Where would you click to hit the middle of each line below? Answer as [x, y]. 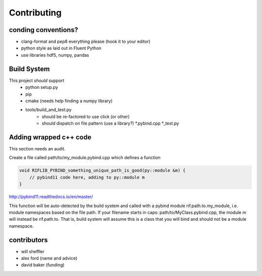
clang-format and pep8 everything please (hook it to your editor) [86, 42]
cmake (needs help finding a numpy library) [69, 101]
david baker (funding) [43, 265]
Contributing [35, 13]
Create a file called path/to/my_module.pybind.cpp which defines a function [85, 158]
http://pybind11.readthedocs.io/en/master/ [51, 197]
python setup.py [42, 87]
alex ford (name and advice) [49, 258]
